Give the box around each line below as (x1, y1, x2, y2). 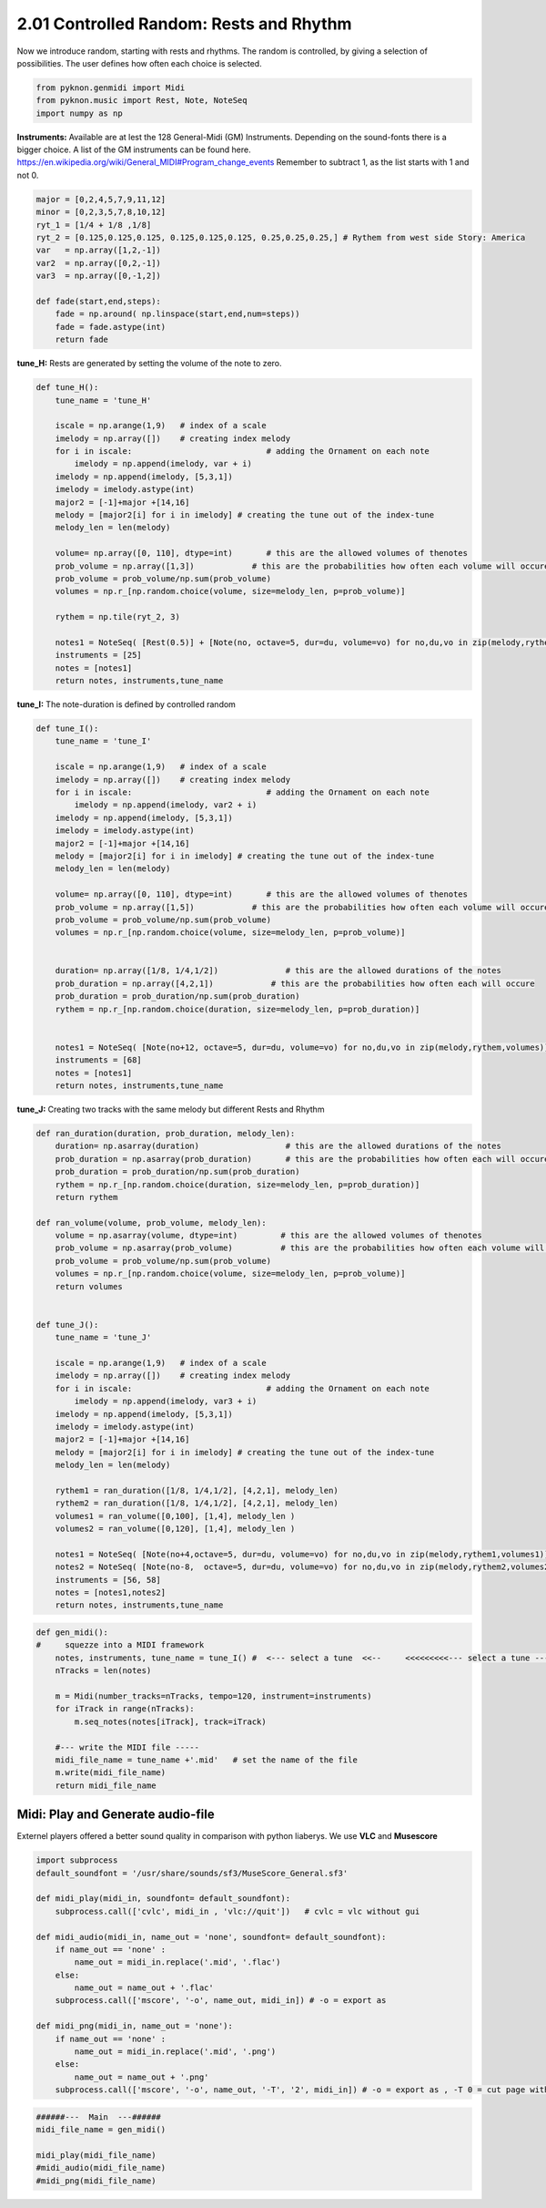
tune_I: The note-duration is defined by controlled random (16, 699, 237, 710)
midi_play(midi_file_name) (35, 2150, 157, 2160)
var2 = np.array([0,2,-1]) (35, 258, 161, 268)
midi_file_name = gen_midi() (35, 2124, 167, 2135)
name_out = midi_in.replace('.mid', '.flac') (74, 1957, 281, 1967)
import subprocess (35, 1855, 118, 1865)
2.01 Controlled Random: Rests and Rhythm (16, 14, 352, 34)
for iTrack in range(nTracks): (55, 1704, 195, 1714)
